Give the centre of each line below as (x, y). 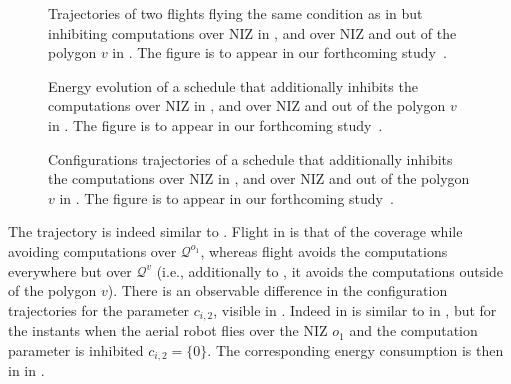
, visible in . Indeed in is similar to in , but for (355, 309)
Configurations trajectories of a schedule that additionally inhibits (250, 158)
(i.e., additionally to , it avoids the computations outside (330, 270)
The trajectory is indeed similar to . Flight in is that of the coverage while (235, 231)
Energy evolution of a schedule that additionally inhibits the (233, 85)
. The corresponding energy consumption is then (355, 349)
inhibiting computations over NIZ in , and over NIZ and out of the (252, 32)
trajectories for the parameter (99, 309)
